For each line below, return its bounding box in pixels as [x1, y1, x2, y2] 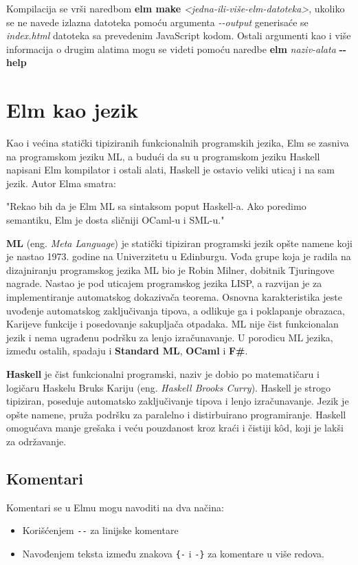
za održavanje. [6, 434, 67, 448]
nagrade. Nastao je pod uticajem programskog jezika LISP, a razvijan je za [6, 276, 322, 290]
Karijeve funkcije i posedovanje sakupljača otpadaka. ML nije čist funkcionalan [6, 317, 339, 331]
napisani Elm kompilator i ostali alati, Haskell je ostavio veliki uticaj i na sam [6, 162, 335, 177]
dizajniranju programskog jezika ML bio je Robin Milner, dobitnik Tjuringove [6, 262, 335, 277]
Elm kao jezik [6, 96, 138, 124]
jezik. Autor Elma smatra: [6, 175, 116, 190]
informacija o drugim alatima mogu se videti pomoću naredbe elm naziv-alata [6, 41, 336, 56]
